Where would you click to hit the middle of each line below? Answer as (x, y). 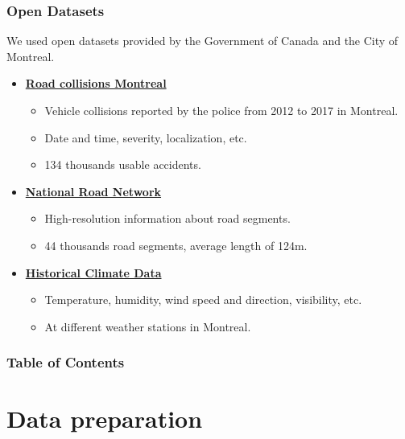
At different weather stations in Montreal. (148, 326)
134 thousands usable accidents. (123, 164)
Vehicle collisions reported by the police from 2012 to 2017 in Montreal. (221, 110)
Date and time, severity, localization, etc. (146, 137)
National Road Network (93, 191)
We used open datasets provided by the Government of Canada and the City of (202, 41)
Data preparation (105, 418)
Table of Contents (66, 362)
